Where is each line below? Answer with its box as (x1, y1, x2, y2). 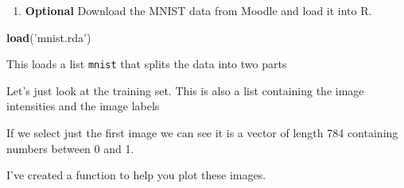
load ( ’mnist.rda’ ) (6, 29, 91, 45)
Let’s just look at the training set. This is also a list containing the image (6, 82, 364, 98)
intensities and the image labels (6, 98, 160, 114)
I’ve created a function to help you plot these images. (6, 167, 266, 183)
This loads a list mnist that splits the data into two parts (6, 56, 287, 72)
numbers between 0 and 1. (6, 140, 134, 156)
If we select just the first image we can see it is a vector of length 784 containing (6, 125, 398, 141)
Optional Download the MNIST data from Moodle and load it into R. (25, 2, 372, 18)
